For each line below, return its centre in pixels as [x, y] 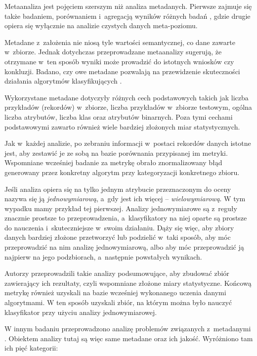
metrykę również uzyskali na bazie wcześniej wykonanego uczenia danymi [115, 292]
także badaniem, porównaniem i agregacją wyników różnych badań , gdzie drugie [128, 16]
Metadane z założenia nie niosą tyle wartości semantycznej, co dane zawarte [120, 42]
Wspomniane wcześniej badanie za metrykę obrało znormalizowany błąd [113, 162]
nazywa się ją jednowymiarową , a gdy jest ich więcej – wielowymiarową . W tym [125, 199]
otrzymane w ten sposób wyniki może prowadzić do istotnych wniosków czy [119, 61]
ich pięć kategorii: [31, 348]
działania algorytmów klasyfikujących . [63, 81]
